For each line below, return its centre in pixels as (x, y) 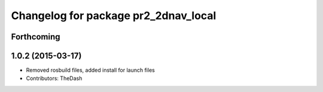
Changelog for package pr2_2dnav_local (114, 16)
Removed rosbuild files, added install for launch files (90, 70)
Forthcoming (36, 37)
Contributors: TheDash (54, 78)
